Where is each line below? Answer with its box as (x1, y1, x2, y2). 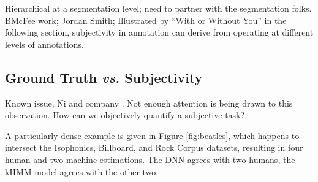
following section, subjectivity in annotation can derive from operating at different (5, 26, 314, 39)
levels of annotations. (5, 37, 84, 50)
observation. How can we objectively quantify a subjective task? (5, 108, 245, 121)
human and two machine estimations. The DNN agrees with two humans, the (5, 153, 295, 165)
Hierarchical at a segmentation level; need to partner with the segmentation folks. (5, 2, 312, 14)
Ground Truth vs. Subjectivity (5, 67, 203, 86)
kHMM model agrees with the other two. (5, 165, 159, 178)
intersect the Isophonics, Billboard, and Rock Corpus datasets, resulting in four (5, 141, 303, 154)
